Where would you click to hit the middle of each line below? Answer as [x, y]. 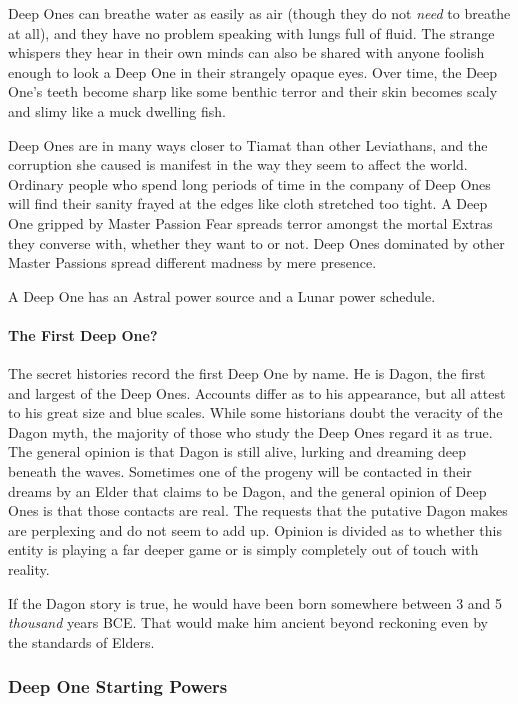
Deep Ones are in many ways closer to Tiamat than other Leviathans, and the [248, 144]
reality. [29, 569]
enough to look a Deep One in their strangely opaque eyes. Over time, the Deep [253, 71]
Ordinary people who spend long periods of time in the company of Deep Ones [249, 183]
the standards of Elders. [81, 641]
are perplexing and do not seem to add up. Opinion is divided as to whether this [255, 529]
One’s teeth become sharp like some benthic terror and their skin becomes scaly [253, 91]
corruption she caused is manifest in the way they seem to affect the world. [238, 164]
